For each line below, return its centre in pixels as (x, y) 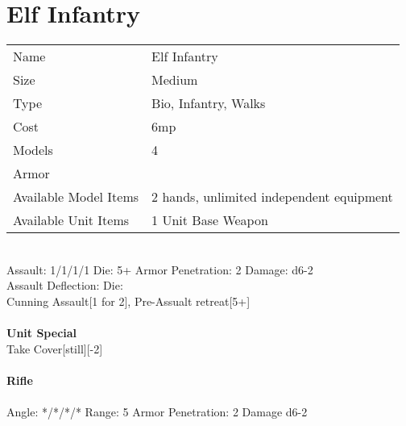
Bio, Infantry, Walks (209, 103)
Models (33, 150)
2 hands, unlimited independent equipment (272, 197)
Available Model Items (76, 197)
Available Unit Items (71, 220)
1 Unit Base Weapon (210, 220)
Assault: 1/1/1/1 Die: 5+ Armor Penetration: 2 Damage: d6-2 (160, 269)
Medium (175, 80)
